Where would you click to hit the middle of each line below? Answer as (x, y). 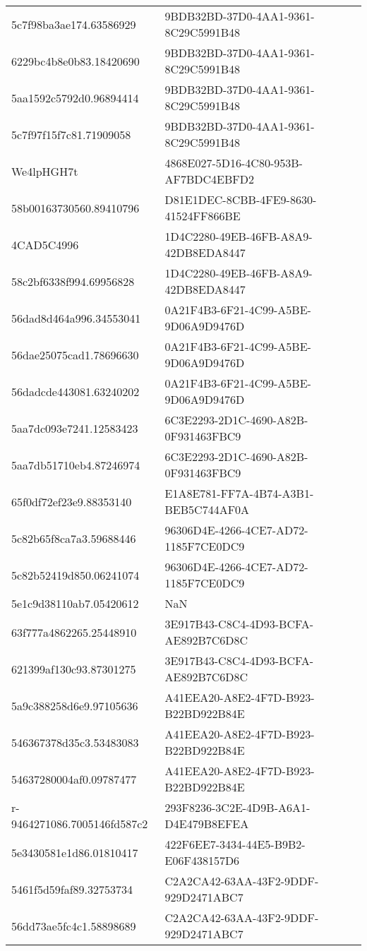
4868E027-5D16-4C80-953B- (234, 163)
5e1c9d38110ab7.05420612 (75, 603)
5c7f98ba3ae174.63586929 (74, 24)
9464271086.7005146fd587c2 (80, 824)
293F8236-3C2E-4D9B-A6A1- (237, 807)
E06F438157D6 (202, 860)
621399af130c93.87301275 (74, 669)
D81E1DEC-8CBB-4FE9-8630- (241, 199)
